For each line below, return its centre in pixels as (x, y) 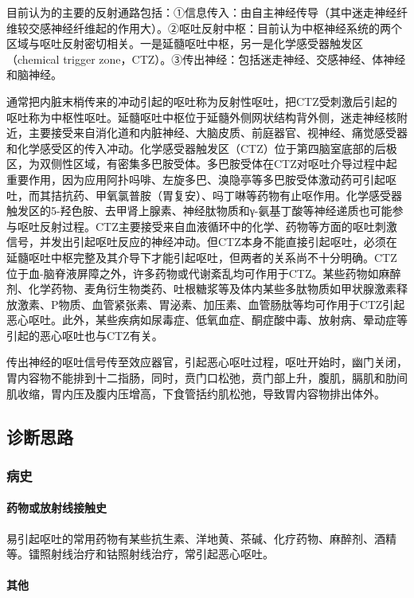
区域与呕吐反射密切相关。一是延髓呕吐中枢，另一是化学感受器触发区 (185, 43)
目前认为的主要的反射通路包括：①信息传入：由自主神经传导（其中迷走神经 (201, 12)
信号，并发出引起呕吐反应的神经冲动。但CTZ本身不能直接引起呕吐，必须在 (202, 242)
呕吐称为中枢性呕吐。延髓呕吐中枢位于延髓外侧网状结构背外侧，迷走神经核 (201, 117)
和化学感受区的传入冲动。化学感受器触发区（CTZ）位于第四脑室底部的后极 (202, 148)
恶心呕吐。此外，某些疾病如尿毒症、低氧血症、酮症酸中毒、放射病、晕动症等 (207, 320)
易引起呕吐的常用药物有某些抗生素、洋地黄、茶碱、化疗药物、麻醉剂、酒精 (201, 538)
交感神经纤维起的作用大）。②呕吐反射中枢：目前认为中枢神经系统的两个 (215, 27)
